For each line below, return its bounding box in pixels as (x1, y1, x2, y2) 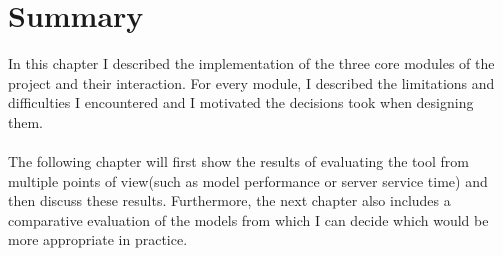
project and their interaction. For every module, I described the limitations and (8, 72, 495, 93)
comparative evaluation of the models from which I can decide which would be (8, 209, 489, 230)
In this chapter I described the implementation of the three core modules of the (8, 53, 495, 74)
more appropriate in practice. (8, 229, 188, 250)
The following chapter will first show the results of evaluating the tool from (8, 151, 469, 172)
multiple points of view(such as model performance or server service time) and (8, 170, 488, 191)
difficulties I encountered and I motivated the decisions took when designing (8, 92, 474, 113)
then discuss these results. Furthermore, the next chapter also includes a (8, 190, 451, 211)
